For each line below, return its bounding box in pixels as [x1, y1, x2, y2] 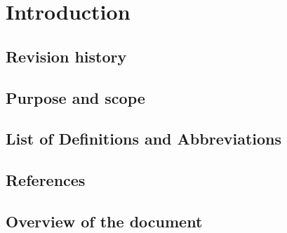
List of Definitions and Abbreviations [6, 128, 281, 149]
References [6, 169, 86, 191]
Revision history [6, 45, 127, 67]
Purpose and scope [6, 86, 145, 108]
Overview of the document [6, 210, 203, 232]
